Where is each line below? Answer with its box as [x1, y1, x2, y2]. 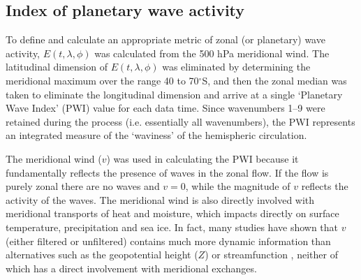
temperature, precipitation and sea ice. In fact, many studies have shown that [6, 219, 339, 234]
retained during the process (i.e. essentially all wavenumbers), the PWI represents [6, 114, 355, 128]
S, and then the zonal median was [202, 73, 347, 87]
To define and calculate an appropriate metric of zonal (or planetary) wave [6, 32, 325, 47]
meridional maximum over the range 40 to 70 [6, 73, 199, 87]
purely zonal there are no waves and [6, 179, 160, 193]
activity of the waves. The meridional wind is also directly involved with [6, 192, 315, 207]
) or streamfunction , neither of [205, 247, 338, 262]
